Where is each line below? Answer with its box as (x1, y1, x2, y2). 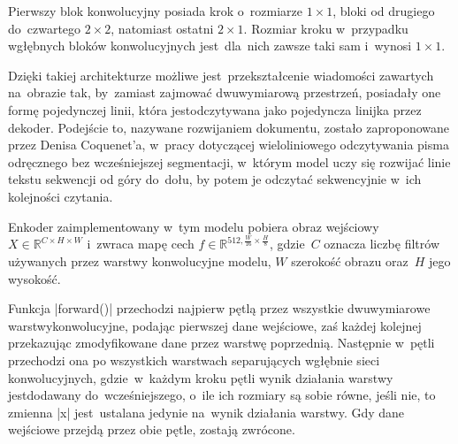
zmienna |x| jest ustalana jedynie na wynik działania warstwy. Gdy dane (8, 402, 405, 421)
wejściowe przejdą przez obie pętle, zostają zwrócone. (8, 420, 295, 439)
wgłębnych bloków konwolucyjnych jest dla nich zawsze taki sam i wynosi (8, 36, 412, 55)
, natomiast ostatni (111, 19, 214, 37)
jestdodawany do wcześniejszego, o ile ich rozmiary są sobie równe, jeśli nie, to (8, 386, 436, 404)
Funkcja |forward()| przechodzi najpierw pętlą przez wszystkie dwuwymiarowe (8, 299, 431, 318)
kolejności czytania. (8, 187, 113, 205)
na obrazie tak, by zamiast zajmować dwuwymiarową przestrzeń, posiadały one (8, 83, 441, 102)
